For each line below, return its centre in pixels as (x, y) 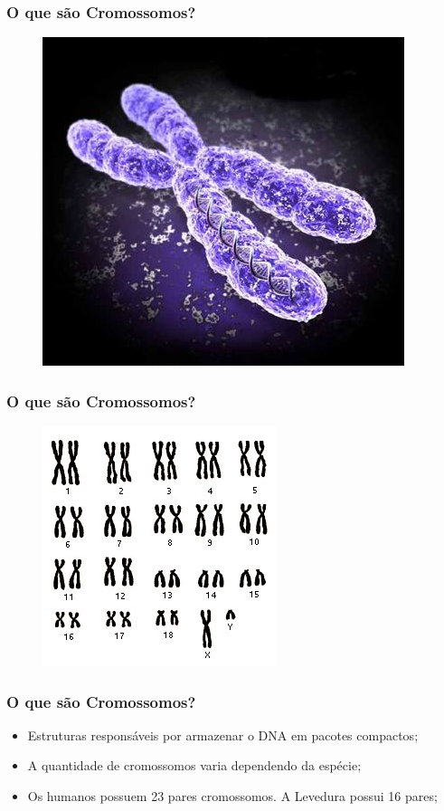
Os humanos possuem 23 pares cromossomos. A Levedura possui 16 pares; (232, 796)
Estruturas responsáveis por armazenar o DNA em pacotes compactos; (223, 735)
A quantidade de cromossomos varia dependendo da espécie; (194, 765)
